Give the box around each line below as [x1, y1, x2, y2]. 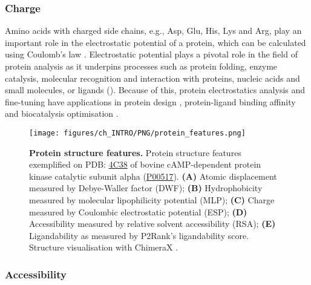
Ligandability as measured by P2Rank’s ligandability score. [29, 229, 249, 241]
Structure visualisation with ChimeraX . [29, 241, 178, 254]
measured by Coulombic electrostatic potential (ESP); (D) [29, 205, 247, 218]
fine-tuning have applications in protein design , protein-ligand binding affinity [5, 95, 296, 108]
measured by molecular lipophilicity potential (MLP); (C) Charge [29, 194, 275, 206]
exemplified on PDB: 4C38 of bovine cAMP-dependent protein [29, 158, 261, 171]
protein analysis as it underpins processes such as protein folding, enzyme [5, 60, 278, 72]
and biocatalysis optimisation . [5, 107, 119, 120]
